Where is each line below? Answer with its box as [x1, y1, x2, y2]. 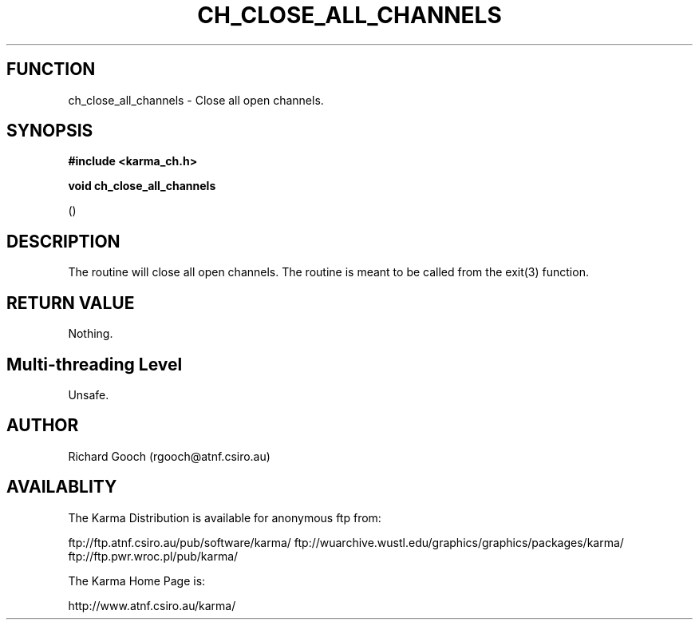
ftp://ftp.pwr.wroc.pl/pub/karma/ [68, 549, 239, 563]
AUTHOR [6, 415, 79, 436]
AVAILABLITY [6, 477, 117, 497]
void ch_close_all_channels [68, 179, 216, 193]
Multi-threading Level [6, 354, 183, 374]
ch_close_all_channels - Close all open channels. [68, 93, 324, 107]
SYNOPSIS [6, 121, 93, 141]
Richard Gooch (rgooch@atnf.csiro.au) [68, 449, 271, 463]
